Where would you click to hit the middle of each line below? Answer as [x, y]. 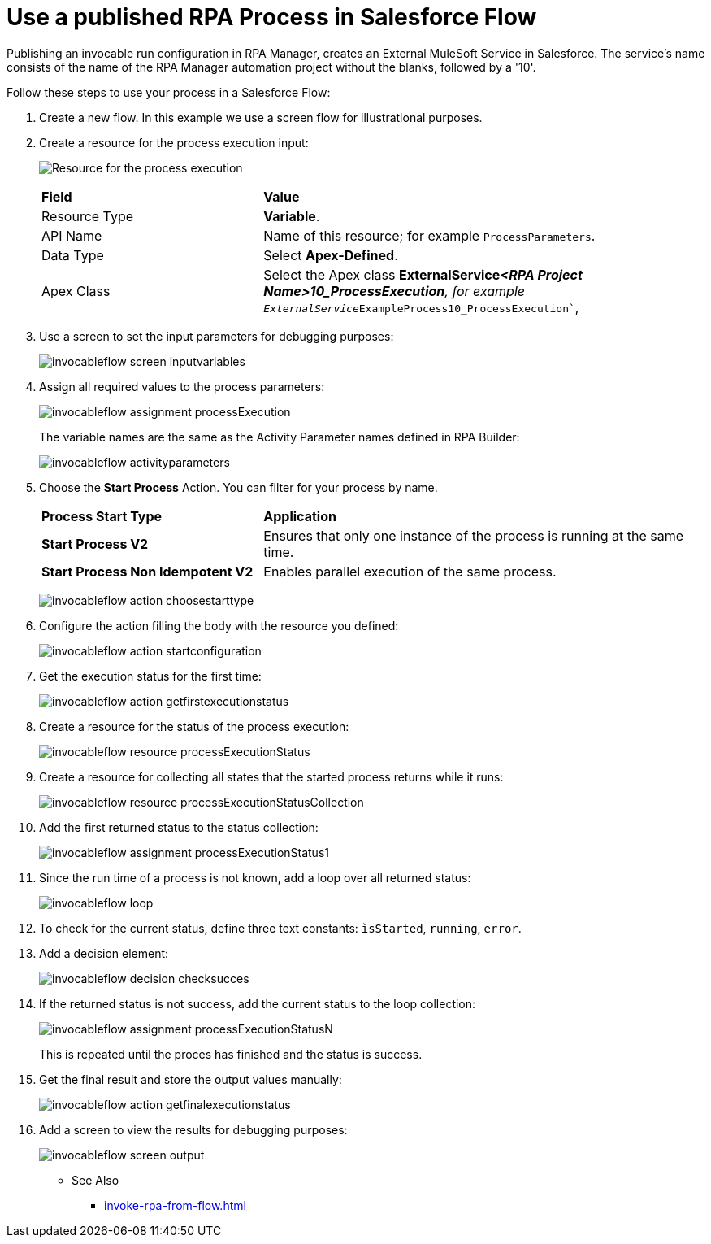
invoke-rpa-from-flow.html [175, 1205]
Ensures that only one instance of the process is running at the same [474, 535]
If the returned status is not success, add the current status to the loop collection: [258, 1003]
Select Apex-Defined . [331, 255]
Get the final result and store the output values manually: [191, 1079]
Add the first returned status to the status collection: [179, 827]
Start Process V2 [95, 544]
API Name [72, 235]
